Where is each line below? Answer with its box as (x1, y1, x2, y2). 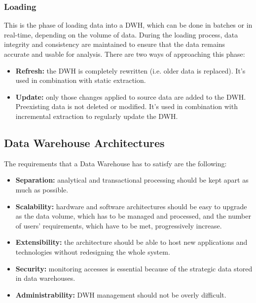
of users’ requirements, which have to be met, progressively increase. (15, 220, 222, 230)
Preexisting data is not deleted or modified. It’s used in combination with (15, 101, 238, 112)
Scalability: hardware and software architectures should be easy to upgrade (15, 201, 247, 211)
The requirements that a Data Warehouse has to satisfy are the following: (4, 158, 227, 168)
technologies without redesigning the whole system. (15, 246, 170, 257)
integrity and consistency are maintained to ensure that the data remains (4, 39, 225, 49)
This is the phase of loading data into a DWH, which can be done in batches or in (4, 20, 253, 30)
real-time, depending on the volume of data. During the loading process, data (4, 29, 238, 39)
